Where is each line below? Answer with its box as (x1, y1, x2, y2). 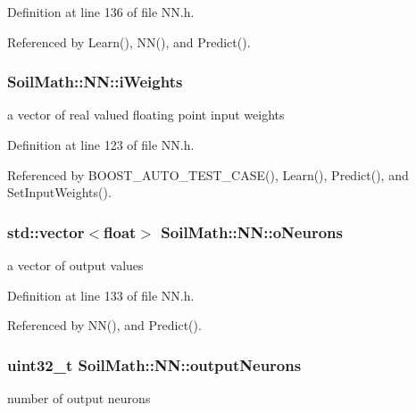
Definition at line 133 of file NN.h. (7, 285, 195, 304)
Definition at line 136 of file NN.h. (7, 3, 195, 21)
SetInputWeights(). (7, 183, 112, 202)
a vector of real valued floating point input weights (7, 105, 285, 124)
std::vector (7, 220, 85, 243)
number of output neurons (7, 389, 151, 407)
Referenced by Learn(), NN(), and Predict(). (7, 32, 251, 51)
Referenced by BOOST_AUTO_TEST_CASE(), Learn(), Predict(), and (7, 165, 409, 184)
